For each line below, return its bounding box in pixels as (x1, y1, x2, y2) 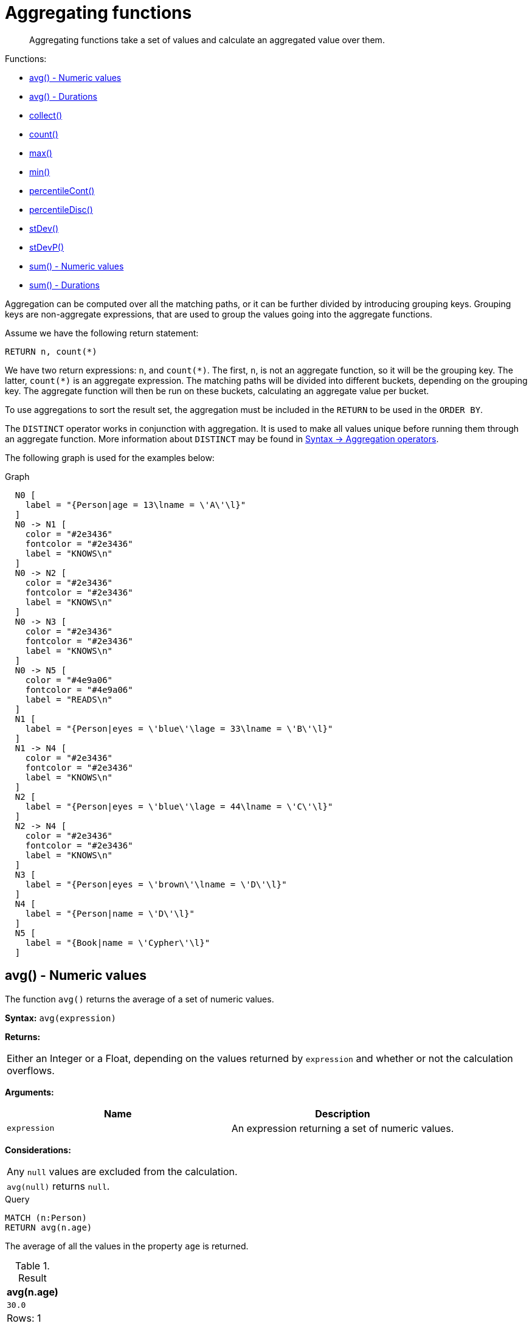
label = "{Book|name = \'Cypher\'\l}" (25, 937, 210, 948)
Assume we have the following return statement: (5, 327, 199, 338)
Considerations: (5, 1144, 71, 1155)
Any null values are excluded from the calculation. (7, 1165, 238, 1178)
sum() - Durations (29, 279, 100, 290)
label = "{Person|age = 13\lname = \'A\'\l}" (25, 499, 246, 510)
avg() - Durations (29, 91, 97, 102)
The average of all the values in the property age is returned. (5, 1240, 249, 1251)
